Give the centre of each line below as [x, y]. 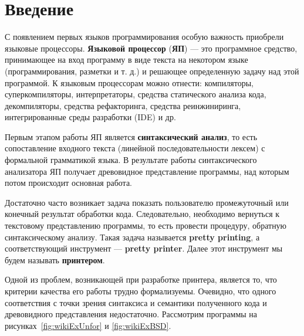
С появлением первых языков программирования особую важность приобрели [144, 37]
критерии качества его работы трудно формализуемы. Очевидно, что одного [141, 291]
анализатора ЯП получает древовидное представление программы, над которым [147, 171]
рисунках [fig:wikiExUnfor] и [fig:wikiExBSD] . [88, 325]
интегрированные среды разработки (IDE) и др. [90, 117]
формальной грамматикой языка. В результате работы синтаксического [131, 160]
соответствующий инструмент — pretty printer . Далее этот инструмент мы [144, 248]
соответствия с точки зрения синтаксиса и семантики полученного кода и [136, 302]
